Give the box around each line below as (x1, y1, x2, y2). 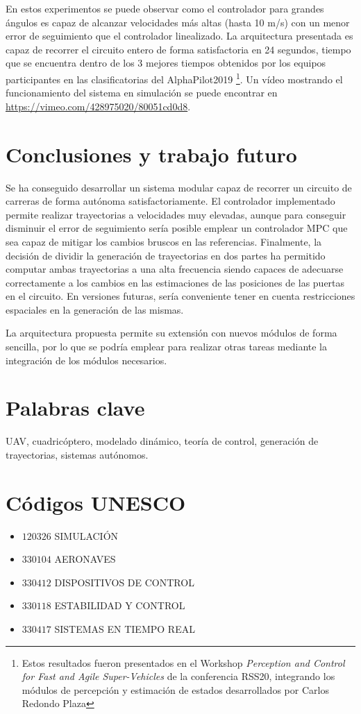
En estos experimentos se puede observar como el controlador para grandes (6, 1, 324, 15)
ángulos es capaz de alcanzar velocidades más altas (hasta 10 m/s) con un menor (6, 15, 350, 29)
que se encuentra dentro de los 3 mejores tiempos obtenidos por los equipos (6, 56, 326, 70)
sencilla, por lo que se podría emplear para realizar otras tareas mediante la (6, 339, 327, 354)
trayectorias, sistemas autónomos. (6, 447, 149, 461)
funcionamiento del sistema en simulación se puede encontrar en (6, 85, 278, 100)
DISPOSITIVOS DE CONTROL (54, 575, 194, 589)
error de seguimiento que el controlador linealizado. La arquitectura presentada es (6, 28, 353, 43)
